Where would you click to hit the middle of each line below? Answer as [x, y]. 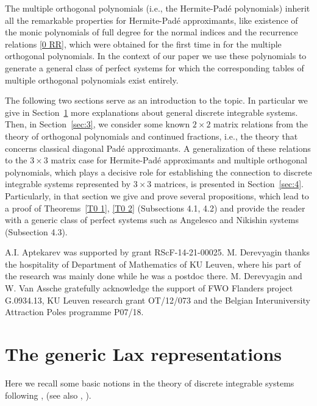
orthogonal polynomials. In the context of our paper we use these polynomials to [156, 56]
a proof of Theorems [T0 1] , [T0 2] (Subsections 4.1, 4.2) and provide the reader [155, 208]
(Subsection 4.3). [36, 231]
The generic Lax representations [143, 354]
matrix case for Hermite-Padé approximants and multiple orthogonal [179, 160]
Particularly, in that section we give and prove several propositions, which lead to [157, 195]
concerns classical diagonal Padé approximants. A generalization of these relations [158, 148]
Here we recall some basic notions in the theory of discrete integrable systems [150, 383]
